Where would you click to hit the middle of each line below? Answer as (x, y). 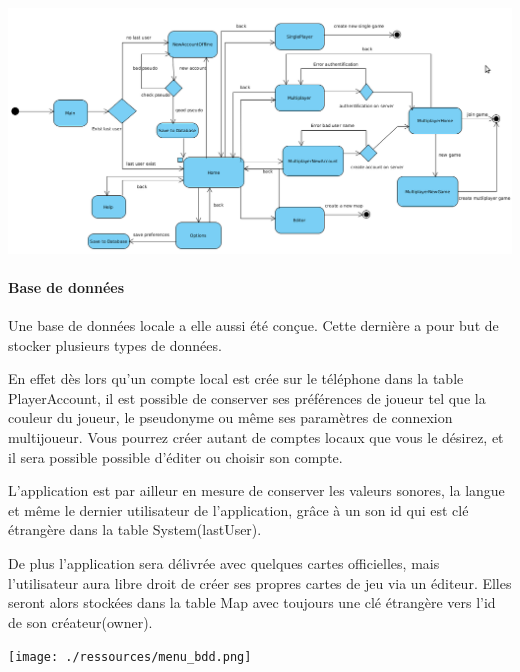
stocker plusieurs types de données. (115, 344)
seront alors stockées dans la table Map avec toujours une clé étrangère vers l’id (252, 602)
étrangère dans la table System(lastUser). (135, 529)
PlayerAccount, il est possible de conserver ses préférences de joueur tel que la (247, 397)
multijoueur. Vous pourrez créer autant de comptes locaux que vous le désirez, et (256, 436)
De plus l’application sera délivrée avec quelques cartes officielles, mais (224, 562)
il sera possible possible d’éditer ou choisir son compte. (175, 456)
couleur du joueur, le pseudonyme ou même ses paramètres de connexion (230, 417)
